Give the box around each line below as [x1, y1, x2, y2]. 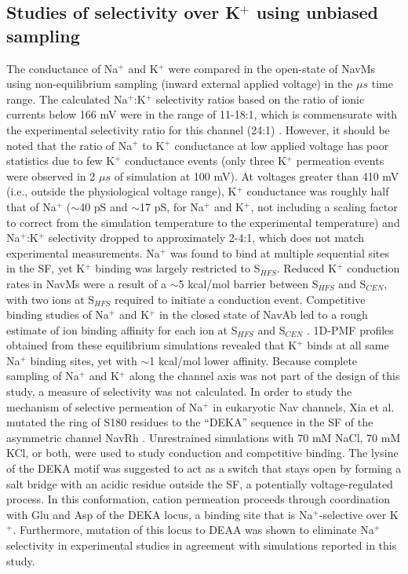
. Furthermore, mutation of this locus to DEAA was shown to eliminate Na [13, 521, 374, 538]
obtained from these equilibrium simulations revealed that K [6, 337, 297, 353]
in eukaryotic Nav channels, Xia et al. [213, 398, 395, 415]
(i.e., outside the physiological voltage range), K [6, 183, 237, 199]
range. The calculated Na [6, 90, 128, 107]
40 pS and [79, 198, 128, 214]
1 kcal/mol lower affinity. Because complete [149, 352, 358, 368]
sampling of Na [6, 367, 79, 384]
